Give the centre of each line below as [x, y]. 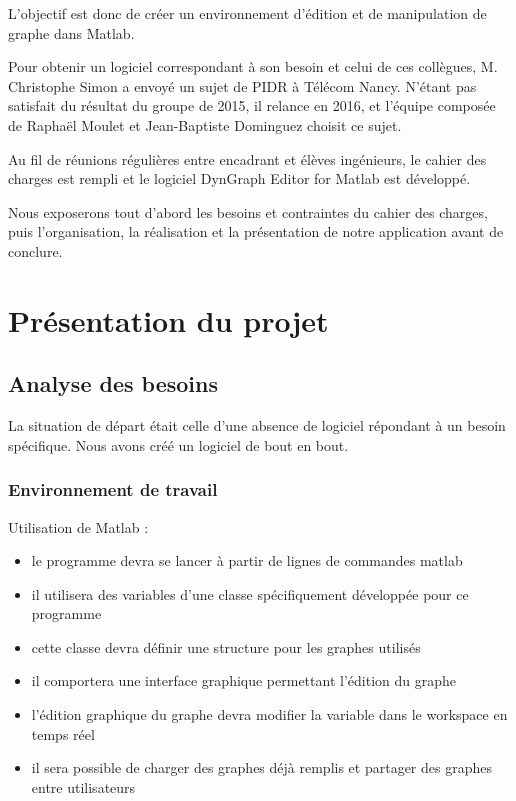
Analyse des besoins [113, 383]
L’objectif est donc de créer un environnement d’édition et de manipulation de [247, 13]
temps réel [63, 733]
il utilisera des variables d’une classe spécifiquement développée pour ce [250, 593]
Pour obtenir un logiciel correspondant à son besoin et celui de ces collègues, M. [253, 66]
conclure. [35, 250]
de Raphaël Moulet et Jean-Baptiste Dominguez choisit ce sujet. [205, 124]
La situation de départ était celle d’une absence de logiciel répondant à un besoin [257, 425]
